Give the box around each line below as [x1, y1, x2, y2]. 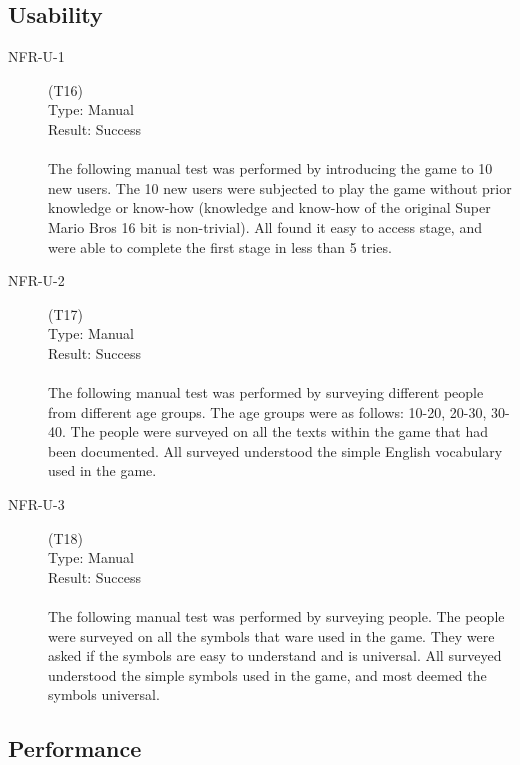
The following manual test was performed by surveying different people [48, 382, 484, 403]
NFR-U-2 [8, 270, 65, 291]
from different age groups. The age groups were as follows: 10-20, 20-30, [48, 401, 487, 422]
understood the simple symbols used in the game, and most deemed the [48, 664, 487, 685]
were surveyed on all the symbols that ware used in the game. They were [48, 625, 495, 646]
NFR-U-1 [8, 46, 65, 67]
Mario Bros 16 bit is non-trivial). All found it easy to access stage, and [48, 216, 482, 237]
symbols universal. [48, 684, 160, 705]
